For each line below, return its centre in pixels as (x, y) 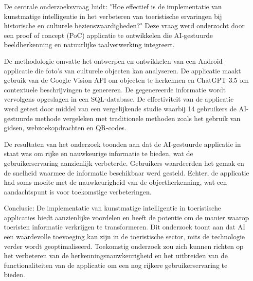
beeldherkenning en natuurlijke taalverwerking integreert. (89, 44)
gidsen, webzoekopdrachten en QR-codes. (65, 128)
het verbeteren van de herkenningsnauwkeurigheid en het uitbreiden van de (116, 255)
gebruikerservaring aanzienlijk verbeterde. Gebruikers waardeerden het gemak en (124, 163)
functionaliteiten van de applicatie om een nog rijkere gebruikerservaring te (116, 265)
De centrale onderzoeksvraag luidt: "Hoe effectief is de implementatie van (113, 6)
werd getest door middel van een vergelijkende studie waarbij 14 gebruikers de (120, 108)
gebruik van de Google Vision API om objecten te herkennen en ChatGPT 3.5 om (126, 80)
